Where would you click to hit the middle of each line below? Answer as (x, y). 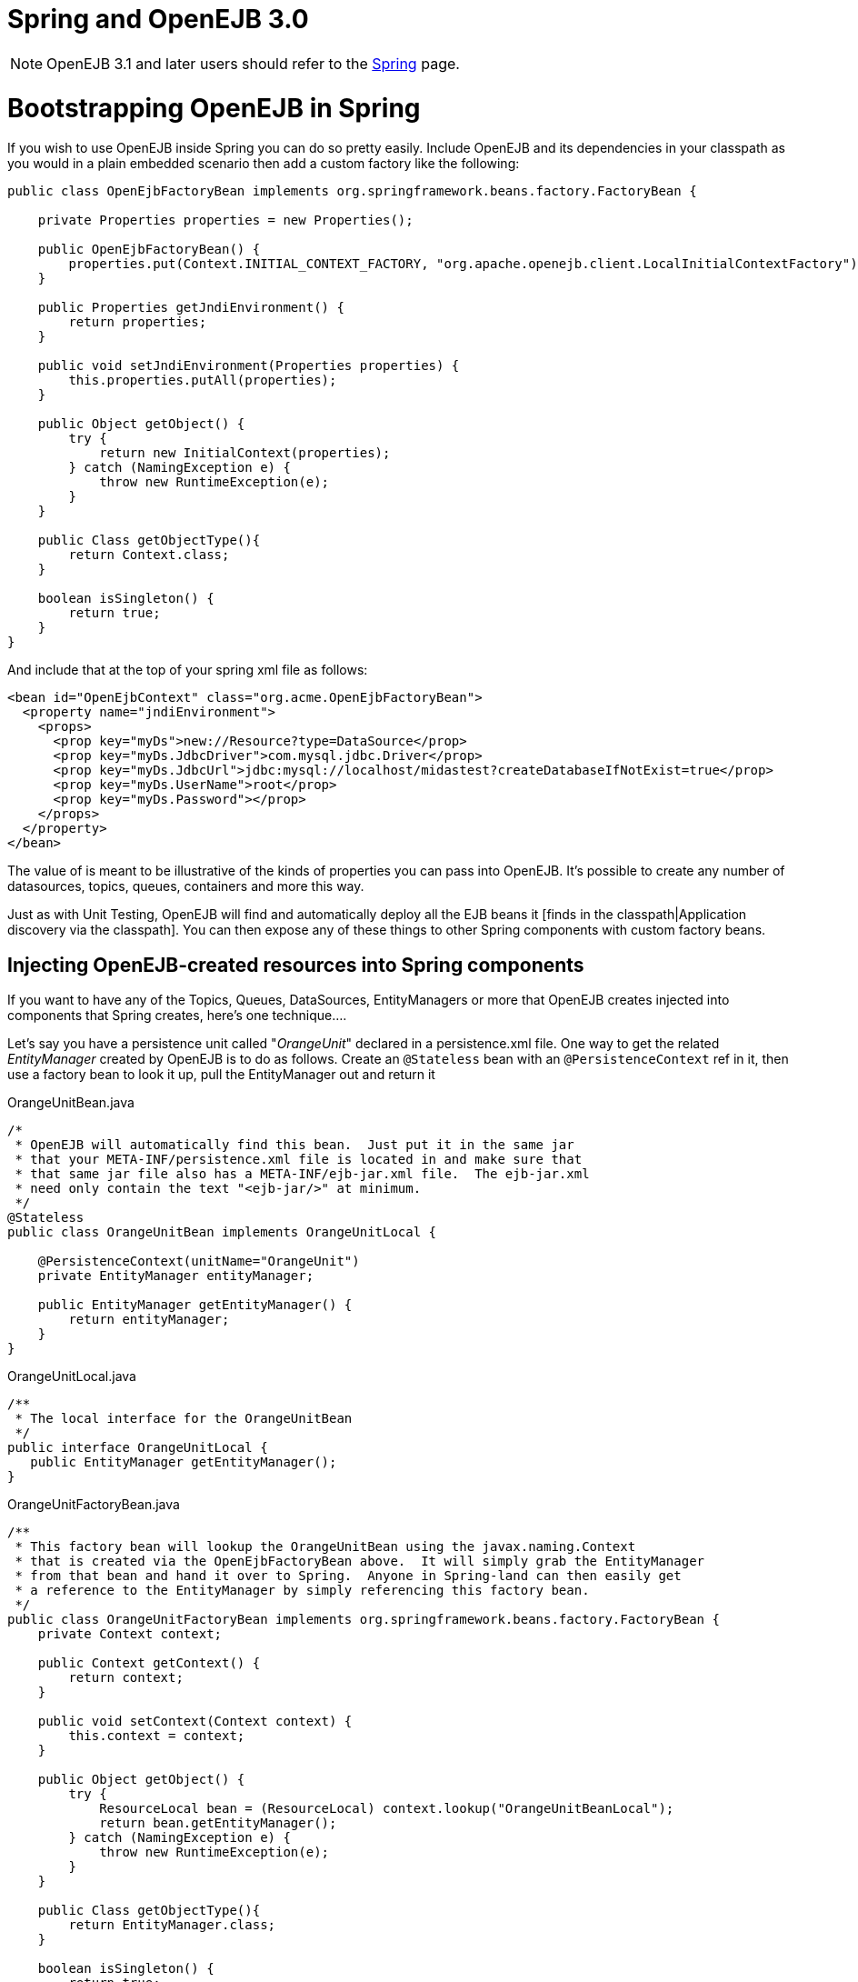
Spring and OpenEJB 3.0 (158, 19)
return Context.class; (149, 555)
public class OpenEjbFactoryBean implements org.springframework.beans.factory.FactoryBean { (352, 191)
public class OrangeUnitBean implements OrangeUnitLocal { (222, 1232)
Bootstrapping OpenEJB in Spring (214, 108)
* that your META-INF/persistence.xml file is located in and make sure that (299, 1160)
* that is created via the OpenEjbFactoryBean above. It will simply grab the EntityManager (360, 1562)
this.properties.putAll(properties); (203, 380)
